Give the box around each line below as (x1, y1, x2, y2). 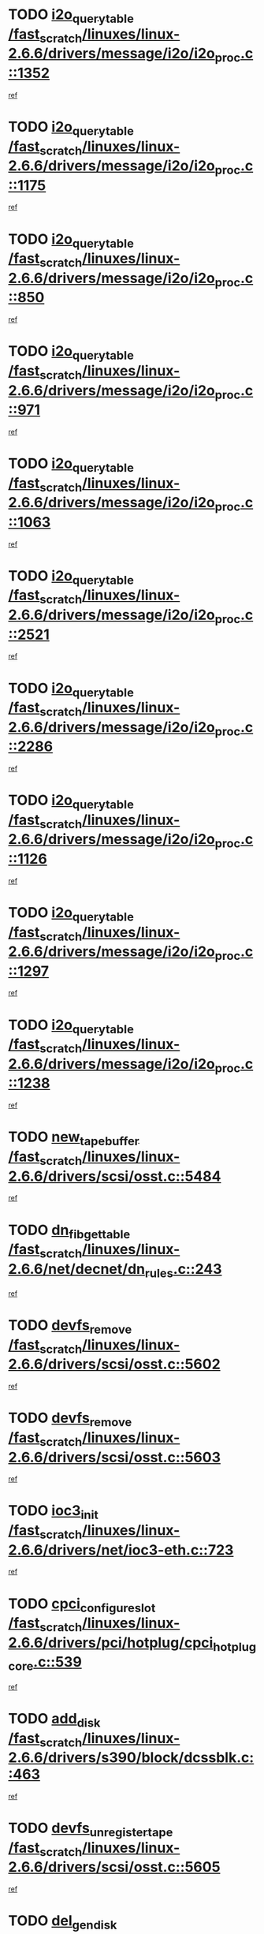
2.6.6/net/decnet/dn (8, 1260, 146, 1278)
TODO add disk (8, 1709, 101, 1731)
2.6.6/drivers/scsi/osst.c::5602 (8, 1355, 221, 1373)
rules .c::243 (144, 1260, 222, 1281)
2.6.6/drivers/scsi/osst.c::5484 (8, 1167, 221, 1185)
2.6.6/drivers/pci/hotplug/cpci (8, 1633, 214, 1652)
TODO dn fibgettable (8, 1221, 131, 1241)
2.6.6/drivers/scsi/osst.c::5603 (8, 1448, 221, 1466)
